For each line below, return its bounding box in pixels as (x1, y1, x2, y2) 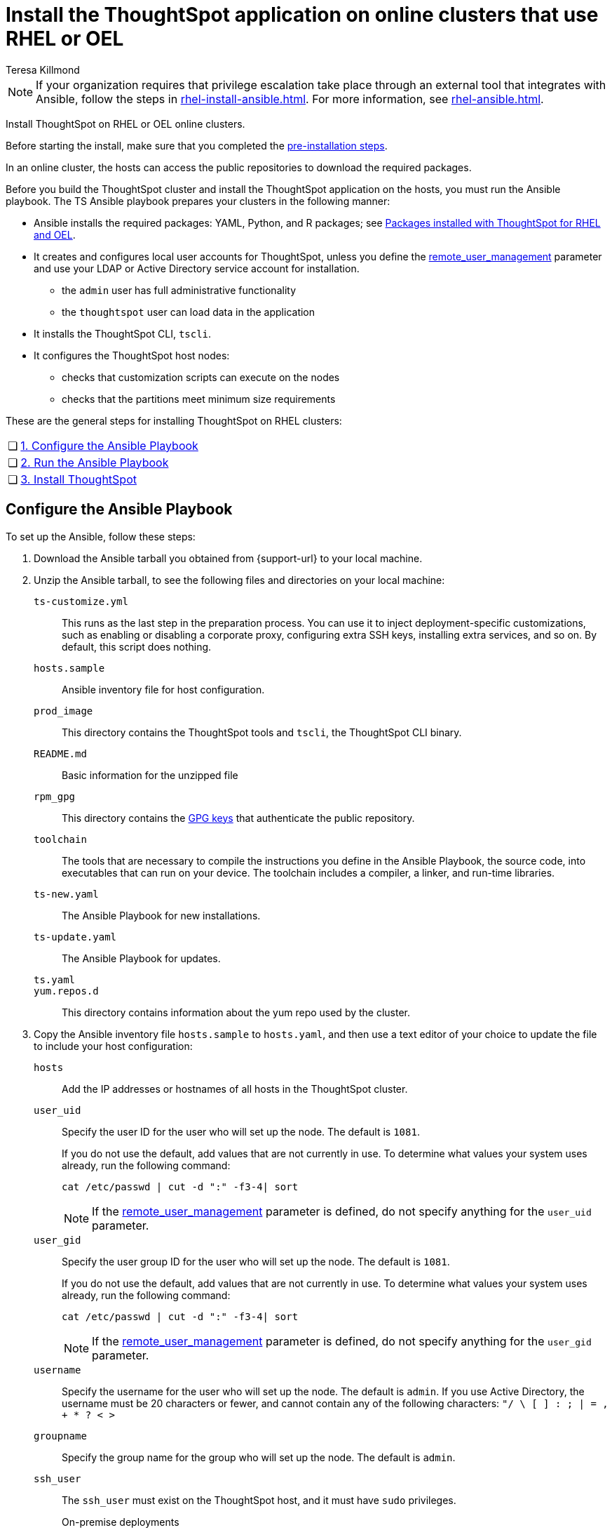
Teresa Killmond (6, 63, 80, 76)
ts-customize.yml (34, 595, 128, 607)
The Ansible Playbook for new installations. (62, 909, 261, 922)
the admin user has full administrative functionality (62, 284, 296, 296)
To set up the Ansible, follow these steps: (6, 530, 196, 543)
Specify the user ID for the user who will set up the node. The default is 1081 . (62, 1125, 420, 1138)
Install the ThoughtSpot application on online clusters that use (6, 3, 599, 27)
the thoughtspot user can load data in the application (62, 305, 315, 318)
